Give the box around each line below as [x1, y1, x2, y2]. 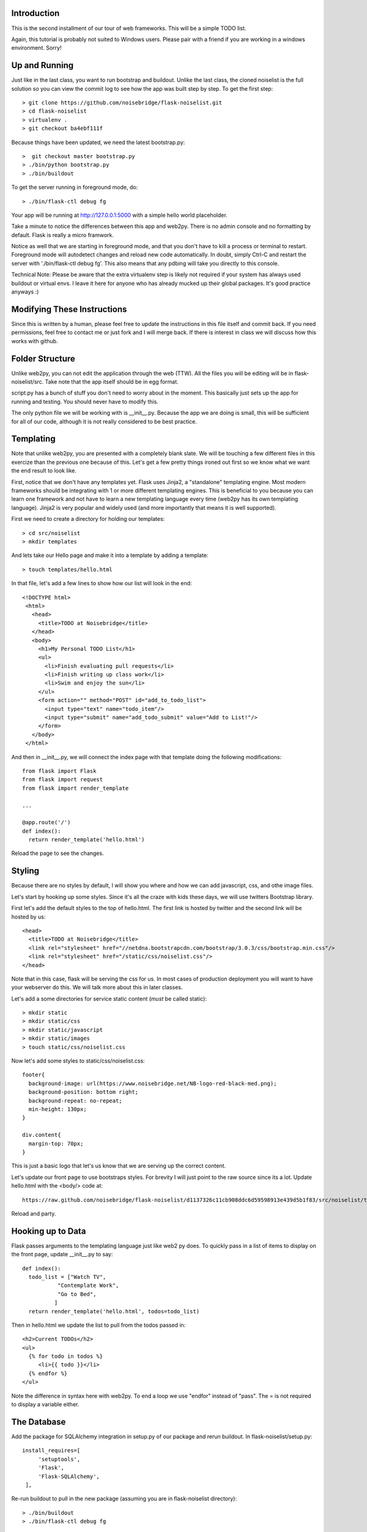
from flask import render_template [22, 784, 129, 792]
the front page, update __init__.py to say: [11, 1251, 113, 1258]
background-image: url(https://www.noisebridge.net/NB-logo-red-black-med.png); [28, 1080, 277, 1087]
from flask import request [22, 776, 103, 783]
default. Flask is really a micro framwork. [11, 231, 114, 238]
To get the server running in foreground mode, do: [11, 184, 138, 191]
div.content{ [22, 1131, 61, 1139]
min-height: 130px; [28, 1105, 87, 1112]
